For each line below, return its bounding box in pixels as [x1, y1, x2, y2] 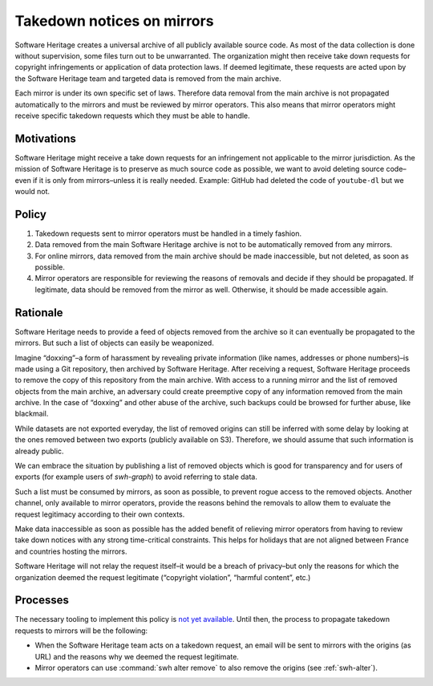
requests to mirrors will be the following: [14, 626, 148, 635]
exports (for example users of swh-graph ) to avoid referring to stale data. [14, 472, 258, 481]
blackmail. [14, 409, 49, 419]
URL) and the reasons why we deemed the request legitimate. [34, 651, 240, 661]
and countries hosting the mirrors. [14, 546, 127, 556]
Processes [14, 594, 70, 607]
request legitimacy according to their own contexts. [14, 509, 185, 519]
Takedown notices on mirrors [14, 12, 214, 30]
